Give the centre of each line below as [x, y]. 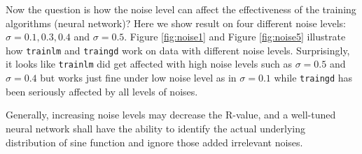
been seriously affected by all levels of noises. [102, 91]
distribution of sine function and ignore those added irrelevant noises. [154, 142]
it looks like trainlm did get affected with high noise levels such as [149, 64]
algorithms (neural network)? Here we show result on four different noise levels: [176, 23]
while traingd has [313, 78]
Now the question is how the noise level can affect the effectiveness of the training [181, 9]
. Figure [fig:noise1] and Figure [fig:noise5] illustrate [235, 37]
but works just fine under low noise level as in [138, 78]
